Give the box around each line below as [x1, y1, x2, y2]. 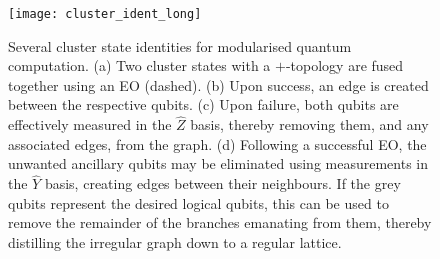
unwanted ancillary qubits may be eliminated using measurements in [8, 153, 428, 174]
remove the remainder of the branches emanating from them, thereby [8, 212, 432, 233]
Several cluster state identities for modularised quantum [8, 35, 352, 56]
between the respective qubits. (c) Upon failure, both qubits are [8, 94, 399, 115]
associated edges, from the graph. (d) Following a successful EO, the [8, 133, 427, 154]
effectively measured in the [8, 114, 172, 135]
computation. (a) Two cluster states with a [8, 55, 271, 76]
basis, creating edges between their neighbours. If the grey [44, 173, 401, 194]
